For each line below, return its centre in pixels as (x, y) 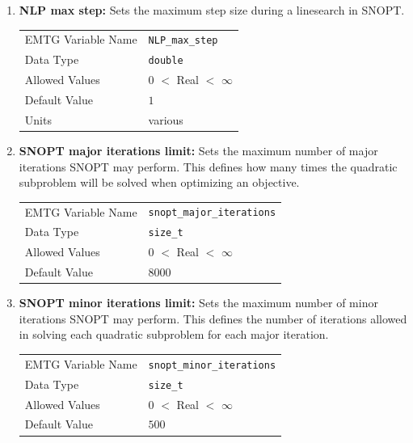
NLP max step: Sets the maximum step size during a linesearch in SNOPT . (212, 10)
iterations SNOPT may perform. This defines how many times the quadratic (208, 166)
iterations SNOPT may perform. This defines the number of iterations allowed (213, 318)
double (166, 61)
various (166, 119)
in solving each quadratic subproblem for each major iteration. (174, 334)
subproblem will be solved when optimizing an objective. (159, 182)
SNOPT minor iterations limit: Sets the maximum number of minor (198, 303)
